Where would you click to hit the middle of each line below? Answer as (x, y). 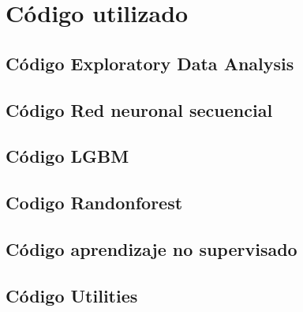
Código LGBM (67, 156)
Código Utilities (72, 295)
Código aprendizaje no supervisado (151, 248)
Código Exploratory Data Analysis (150, 63)
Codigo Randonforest (94, 203)
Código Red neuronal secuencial (139, 109)
